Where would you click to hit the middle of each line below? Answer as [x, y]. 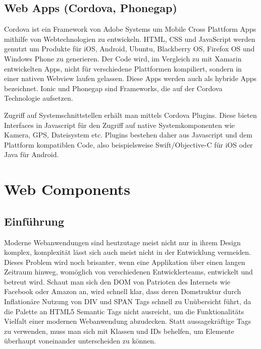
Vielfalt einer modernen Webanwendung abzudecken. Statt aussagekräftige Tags [128, 321]
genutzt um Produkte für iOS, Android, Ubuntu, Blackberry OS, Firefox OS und [129, 49]
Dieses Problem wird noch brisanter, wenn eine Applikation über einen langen [125, 262]
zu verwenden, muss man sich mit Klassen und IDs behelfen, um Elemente [119, 331]
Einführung [34, 221]
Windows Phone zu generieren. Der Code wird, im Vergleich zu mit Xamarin [123, 58]
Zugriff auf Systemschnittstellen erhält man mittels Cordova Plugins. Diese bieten [130, 115]
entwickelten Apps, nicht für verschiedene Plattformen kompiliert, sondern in [123, 68]
